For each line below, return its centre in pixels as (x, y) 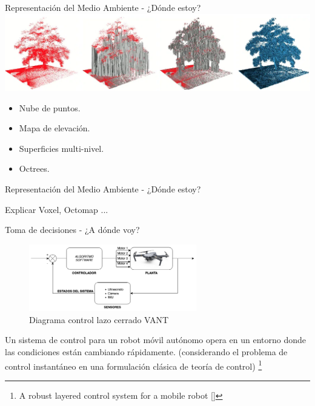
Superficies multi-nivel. (61, 148)
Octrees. (34, 169)
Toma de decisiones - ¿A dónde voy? (72, 230)
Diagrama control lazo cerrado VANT (99, 319)
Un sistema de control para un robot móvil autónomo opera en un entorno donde (155, 340)
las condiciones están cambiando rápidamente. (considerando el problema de (146, 352)
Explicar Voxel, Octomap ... (57, 209)
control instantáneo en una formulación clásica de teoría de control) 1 (134, 365)
